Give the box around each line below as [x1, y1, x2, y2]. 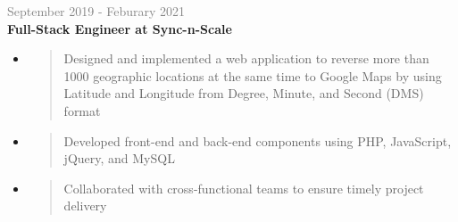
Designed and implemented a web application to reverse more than [63, 49, 429, 68]
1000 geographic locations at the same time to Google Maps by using [63, 66, 442, 85]
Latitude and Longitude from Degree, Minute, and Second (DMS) [63, 84, 424, 103]
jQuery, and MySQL [63, 149, 175, 168]
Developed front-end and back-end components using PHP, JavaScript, [63, 131, 452, 150]
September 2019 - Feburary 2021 [7, 2, 186, 20]
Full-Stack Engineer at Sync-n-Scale [7, 19, 232, 37]
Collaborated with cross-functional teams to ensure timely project [63, 178, 424, 197]
